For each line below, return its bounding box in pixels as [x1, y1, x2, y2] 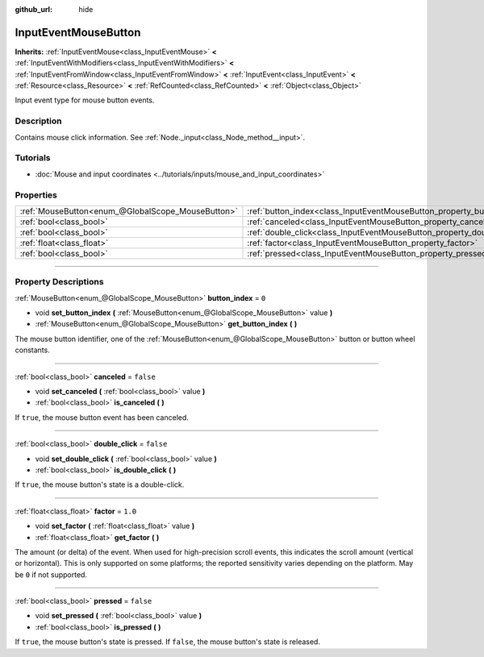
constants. [15, 345, 50, 355]
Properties [15, 189, 58, 201]
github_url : [15, 5, 52, 14]
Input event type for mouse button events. [15, 95, 155, 105]
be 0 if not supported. [15, 569, 88, 580]
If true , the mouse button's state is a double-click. [15, 480, 185, 489]
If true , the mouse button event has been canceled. [15, 412, 190, 422]
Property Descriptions [15, 277, 104, 288]
